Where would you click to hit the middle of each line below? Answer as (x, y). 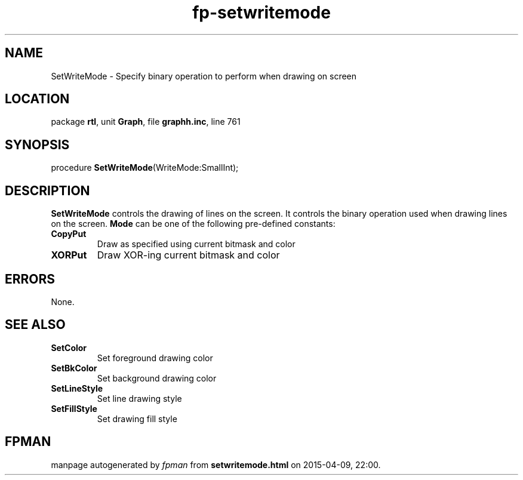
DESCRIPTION (47, 190)
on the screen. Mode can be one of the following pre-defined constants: (193, 224)
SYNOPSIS (37, 144)
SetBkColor (74, 368)
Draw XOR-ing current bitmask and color (188, 255)
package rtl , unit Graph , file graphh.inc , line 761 (146, 122)
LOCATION (37, 99)
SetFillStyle (74, 408)
